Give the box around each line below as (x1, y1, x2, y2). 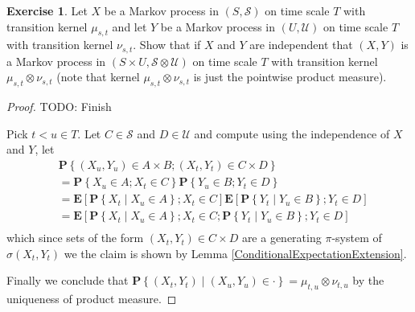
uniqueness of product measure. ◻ (6, 290, 177, 307)
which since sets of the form (6, 229, 144, 246)
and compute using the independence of (194, 125, 390, 142)
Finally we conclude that (6, 272, 129, 289)
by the (352, 272, 384, 289)
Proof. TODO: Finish (6, 98, 112, 115)
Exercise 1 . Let (6, 2, 88, 18)
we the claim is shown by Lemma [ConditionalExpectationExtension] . (64, 244, 407, 261)
